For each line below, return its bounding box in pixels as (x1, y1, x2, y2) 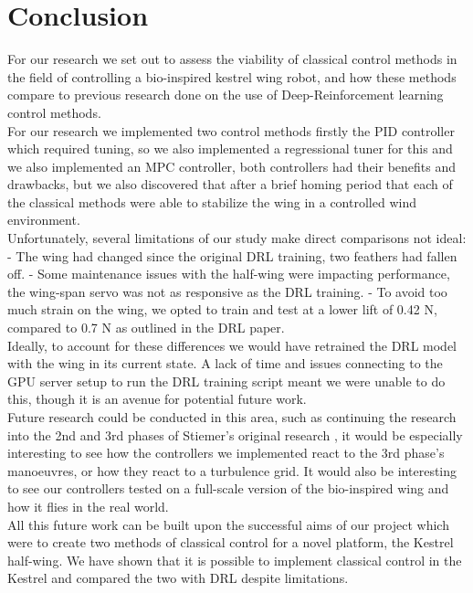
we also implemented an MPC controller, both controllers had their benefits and (7, 156, 457, 175)
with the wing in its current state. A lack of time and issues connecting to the (7, 354, 443, 373)
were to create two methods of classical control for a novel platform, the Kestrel (7, 533, 454, 552)
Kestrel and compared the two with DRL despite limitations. (7, 568, 349, 588)
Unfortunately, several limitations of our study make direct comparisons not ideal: (7, 228, 467, 248)
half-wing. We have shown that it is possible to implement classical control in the (7, 550, 462, 569)
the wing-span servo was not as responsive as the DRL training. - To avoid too (7, 281, 447, 301)
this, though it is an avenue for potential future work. (7, 389, 307, 408)
